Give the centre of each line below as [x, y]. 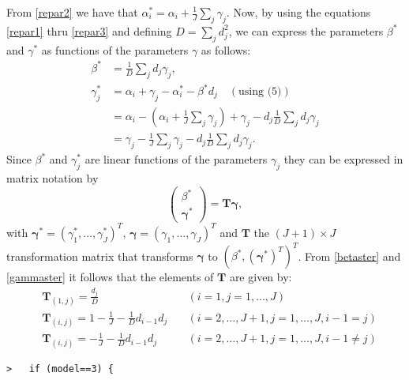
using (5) [260, 92]
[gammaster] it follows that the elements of [110, 277]
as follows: [226, 49]
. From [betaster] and [349, 256]
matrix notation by [53, 178]
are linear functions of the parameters [176, 159]
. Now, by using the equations [298, 12]
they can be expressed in [343, 159]
